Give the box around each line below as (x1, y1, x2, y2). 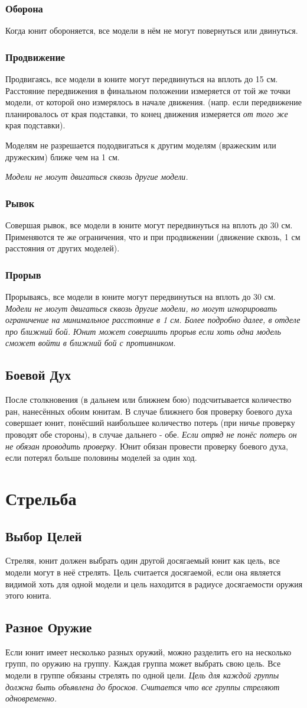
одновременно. (5, 692, 57, 704)
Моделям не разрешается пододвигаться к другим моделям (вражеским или (5, 139, 276, 151)
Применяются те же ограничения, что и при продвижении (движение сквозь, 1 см (5, 230, 301, 243)
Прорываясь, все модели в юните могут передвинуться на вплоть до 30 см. (5, 290, 276, 302)
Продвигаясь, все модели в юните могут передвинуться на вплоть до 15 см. (5, 73, 278, 85)
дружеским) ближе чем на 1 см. (5, 150, 120, 163)
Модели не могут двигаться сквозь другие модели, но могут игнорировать (5, 302, 277, 314)
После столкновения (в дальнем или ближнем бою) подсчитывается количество (5, 393, 292, 406)
